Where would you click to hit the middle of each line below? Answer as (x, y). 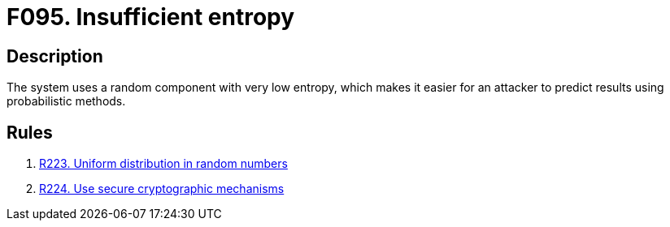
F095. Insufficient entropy (151, 17)
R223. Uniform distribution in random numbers (163, 164)
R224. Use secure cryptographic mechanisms (162, 189)
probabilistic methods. (66, 101)
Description (55, 56)
